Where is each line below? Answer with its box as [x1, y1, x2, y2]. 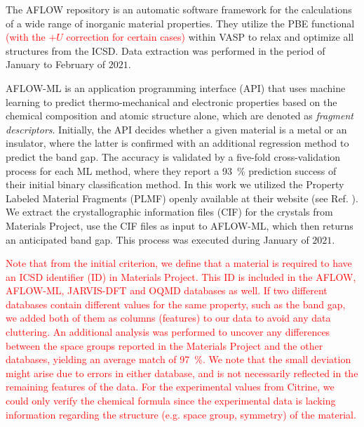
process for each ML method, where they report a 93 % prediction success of [6, 163, 337, 178]
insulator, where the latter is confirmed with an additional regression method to [6, 136, 349, 150]
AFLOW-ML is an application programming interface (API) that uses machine [6, 80, 346, 95]
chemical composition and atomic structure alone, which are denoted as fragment [6, 108, 353, 123]
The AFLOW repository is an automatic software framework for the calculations [6, 2, 352, 16]
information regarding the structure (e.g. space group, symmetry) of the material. [6, 407, 356, 421]
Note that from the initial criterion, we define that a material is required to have [6, 256, 352, 270]
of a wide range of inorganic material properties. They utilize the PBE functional [6, 15, 355, 30]
